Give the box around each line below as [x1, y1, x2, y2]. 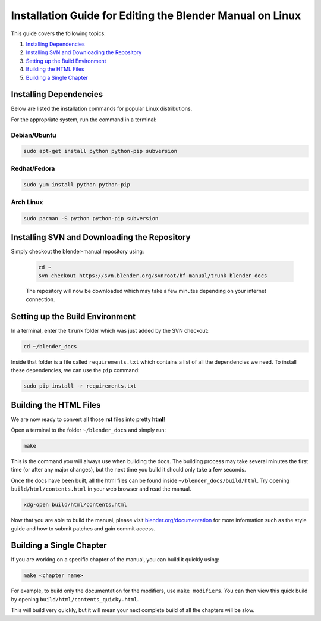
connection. [26, 295, 55, 303]
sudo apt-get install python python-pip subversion [23, 148, 178, 155]
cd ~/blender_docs [23, 343, 77, 349]
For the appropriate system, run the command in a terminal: [11, 116, 157, 123]
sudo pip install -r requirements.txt [23, 383, 137, 389]
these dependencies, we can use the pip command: [11, 367, 140, 374]
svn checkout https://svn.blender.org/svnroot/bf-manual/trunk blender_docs [38, 272, 267, 279]
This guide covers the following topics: [11, 30, 106, 37]
